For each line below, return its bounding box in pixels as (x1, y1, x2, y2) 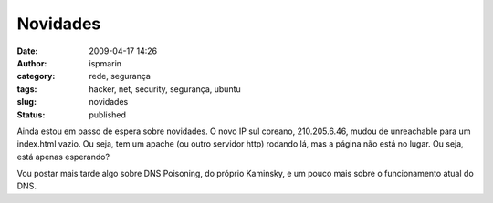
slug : (16, 96, 37, 107)
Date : (16, 46, 38, 56)
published (89, 109, 127, 120)
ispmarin (89, 57, 122, 68)
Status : (16, 109, 46, 120)
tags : (16, 83, 37, 95)
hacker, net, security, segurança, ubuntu (89, 83, 241, 95)
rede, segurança (89, 71, 151, 82)
